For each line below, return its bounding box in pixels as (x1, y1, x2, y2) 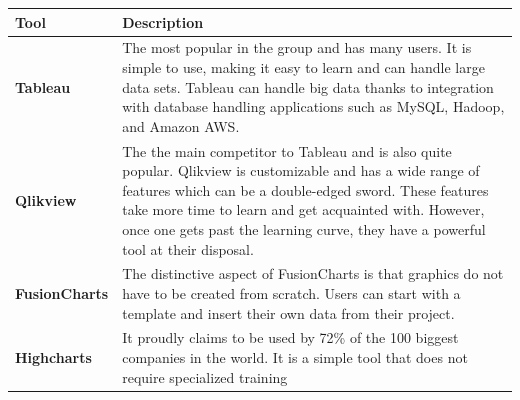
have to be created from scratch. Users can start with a (122, 282, 461, 303)
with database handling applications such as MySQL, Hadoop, (122, 96, 505, 117)
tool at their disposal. (122, 238, 254, 259)
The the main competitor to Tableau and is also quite (122, 140, 452, 161)
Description (122, 11, 204, 32)
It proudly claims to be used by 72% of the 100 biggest (122, 327, 459, 348)
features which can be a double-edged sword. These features (122, 179, 489, 200)
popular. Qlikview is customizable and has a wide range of (122, 160, 480, 181)
